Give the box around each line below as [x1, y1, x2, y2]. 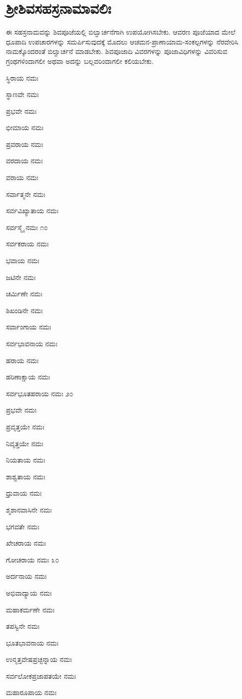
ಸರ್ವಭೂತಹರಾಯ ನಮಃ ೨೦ [6, 388, 74, 398]
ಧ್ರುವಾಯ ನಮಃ [6, 488, 42, 498]
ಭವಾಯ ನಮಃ [6, 255, 40, 266]
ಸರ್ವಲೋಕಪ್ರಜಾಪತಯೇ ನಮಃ [6, 670, 76, 681]
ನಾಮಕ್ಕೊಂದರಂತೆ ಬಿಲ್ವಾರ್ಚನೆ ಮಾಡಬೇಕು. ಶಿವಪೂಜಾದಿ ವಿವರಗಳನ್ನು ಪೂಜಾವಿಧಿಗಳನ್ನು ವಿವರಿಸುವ [6, 46, 227, 56]
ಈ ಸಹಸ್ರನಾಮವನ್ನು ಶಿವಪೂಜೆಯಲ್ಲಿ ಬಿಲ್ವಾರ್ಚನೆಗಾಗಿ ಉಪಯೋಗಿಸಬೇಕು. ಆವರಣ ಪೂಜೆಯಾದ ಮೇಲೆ [6, 27, 236, 37]
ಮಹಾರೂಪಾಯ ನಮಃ [6, 687, 57, 698]
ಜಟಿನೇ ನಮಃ [6, 272, 36, 282]
